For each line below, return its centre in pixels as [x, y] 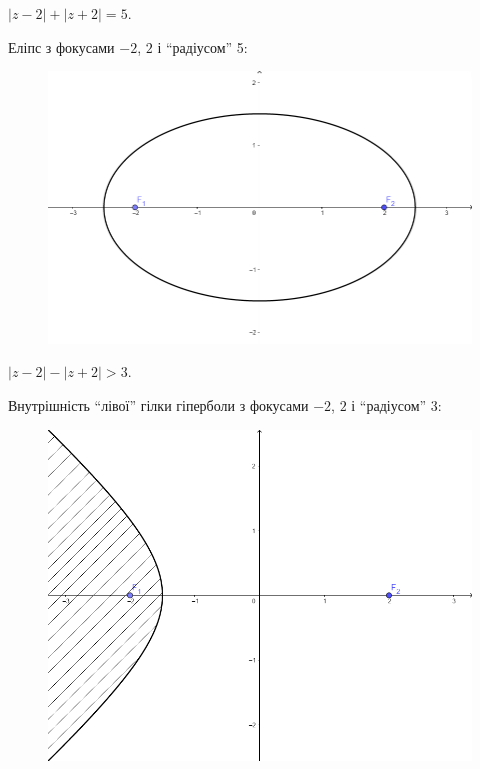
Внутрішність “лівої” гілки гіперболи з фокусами [158, 405]
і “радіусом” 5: [202, 46]
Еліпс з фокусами [61, 46]
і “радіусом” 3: [396, 405]
